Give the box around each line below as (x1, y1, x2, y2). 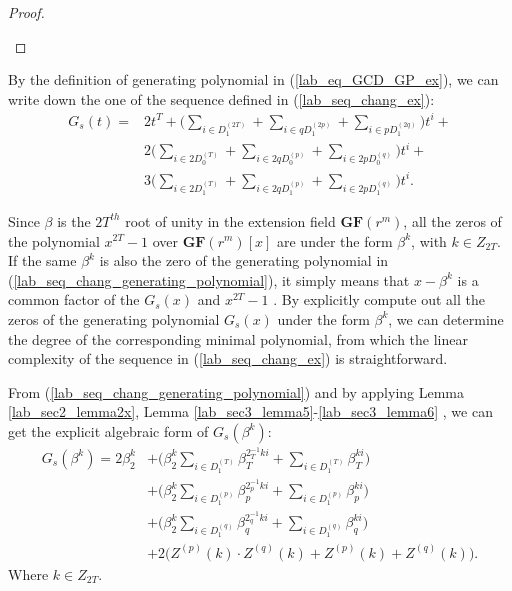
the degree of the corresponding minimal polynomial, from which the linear (8, 328, 468, 349)
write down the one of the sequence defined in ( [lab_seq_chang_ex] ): (8, 88, 435, 109)
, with (411, 230, 447, 251)
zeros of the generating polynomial (8, 308, 220, 329)
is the (57, 210, 91, 231)
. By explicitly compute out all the (273, 289, 485, 310)
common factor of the (8, 289, 140, 310)
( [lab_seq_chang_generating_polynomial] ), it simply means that (8, 269, 410, 290)
